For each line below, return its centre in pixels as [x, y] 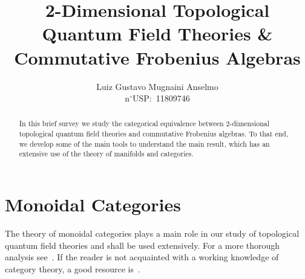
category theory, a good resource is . [73, 268]
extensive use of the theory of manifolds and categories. [106, 154]
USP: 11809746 [161, 98]
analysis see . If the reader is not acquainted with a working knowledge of [142, 257]
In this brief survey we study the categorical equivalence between [121, 123]
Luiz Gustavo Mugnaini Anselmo [157, 86]
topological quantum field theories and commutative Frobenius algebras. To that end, [154, 134]
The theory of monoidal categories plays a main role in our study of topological [152, 233]
